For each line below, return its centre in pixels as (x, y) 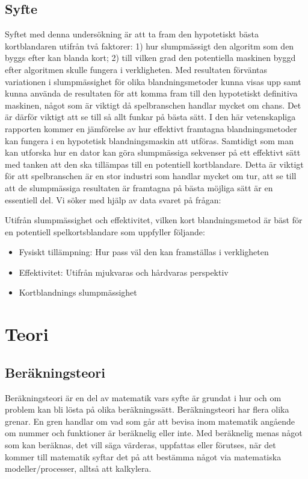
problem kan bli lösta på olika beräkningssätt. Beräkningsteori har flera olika (147, 409)
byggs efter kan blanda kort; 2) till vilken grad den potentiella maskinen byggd (150, 58)
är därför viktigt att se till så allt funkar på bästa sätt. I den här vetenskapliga (150, 117)
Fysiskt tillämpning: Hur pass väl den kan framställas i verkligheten (144, 252)
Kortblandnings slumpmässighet (78, 292)
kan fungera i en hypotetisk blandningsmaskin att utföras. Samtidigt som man (149, 140)
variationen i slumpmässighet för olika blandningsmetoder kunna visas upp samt (153, 81)
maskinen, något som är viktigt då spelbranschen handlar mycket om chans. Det (153, 105)
